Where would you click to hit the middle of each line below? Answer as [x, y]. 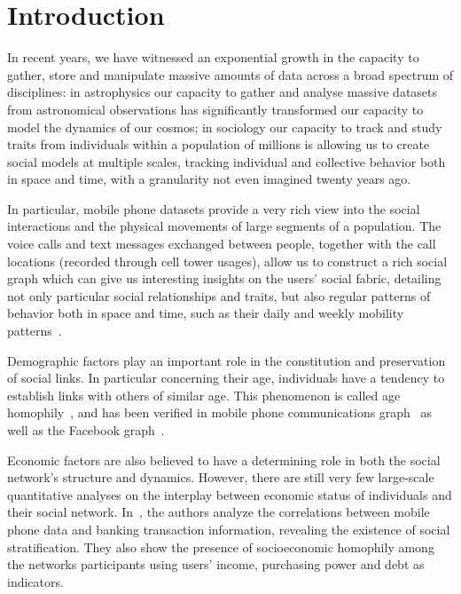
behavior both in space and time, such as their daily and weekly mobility [206, 313]
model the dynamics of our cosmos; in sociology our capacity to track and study [225, 127]
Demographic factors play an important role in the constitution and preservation [227, 360]
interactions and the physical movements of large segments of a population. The [224, 226]
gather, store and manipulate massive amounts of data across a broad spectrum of [230, 74]
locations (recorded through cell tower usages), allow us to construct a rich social [227, 261]
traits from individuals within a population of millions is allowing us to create [219, 144]
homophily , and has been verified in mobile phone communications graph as [220, 412]
